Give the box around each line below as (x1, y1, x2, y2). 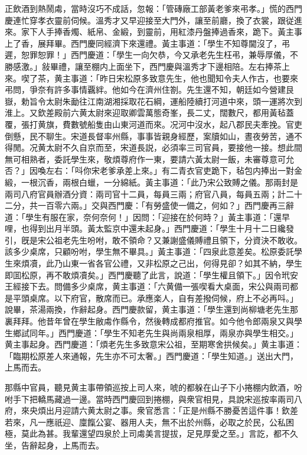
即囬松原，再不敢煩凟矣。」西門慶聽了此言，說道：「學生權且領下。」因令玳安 (5, 268, 298, 281)
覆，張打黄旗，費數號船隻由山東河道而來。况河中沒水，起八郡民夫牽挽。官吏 (5, 118, 302, 130)
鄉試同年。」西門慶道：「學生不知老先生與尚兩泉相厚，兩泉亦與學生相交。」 (12, 326, 298, 339)
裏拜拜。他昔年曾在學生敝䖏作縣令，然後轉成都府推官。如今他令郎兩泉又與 (5, 315, 294, 327)
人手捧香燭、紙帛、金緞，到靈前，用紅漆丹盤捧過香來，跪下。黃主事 (37, 25, 302, 38)
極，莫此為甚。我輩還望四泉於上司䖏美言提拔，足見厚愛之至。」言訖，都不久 (5, 427, 298, 440)
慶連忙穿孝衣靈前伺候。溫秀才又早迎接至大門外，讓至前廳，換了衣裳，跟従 (5, 14, 294, 26)
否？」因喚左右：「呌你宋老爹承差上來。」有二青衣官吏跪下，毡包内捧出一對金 (5, 164, 302, 177)
